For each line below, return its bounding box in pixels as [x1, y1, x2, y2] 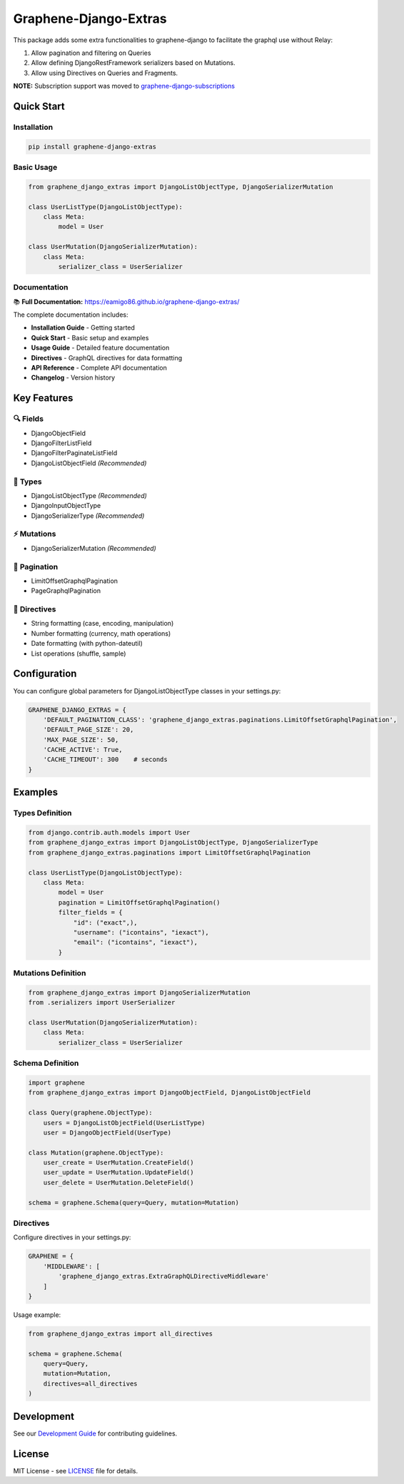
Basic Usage [13, 163, 58, 173]
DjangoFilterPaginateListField [31, 449, 118, 457]
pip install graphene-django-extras [28, 143, 157, 151]
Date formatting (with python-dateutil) [31, 639, 143, 648]
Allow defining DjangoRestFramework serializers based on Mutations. [31, 59, 236, 67]
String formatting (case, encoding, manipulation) [31, 619, 174, 628]
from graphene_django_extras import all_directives [28, 1329, 213, 1338]
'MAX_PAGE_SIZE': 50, [43, 736, 119, 743]
